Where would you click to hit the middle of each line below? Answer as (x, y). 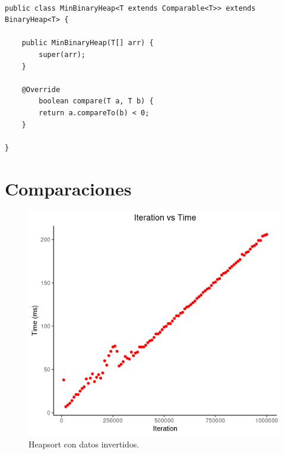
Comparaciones (68, 188)
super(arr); (62, 54)
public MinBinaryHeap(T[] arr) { (88, 43)
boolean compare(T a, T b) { (96, 101)
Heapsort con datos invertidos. (84, 444)
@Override (41, 89)
